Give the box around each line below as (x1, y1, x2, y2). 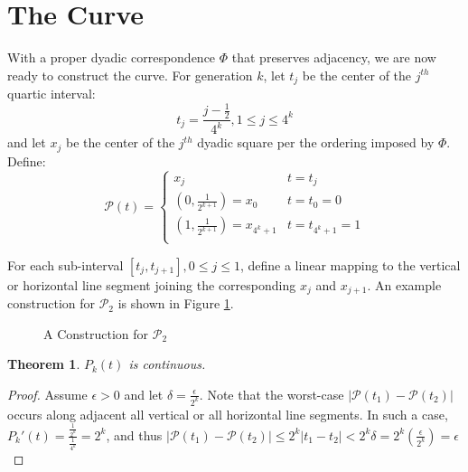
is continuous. (128, 354, 206, 373)
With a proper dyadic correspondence (7, 48, 216, 67)
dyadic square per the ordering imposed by (197, 133, 435, 152)
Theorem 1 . (7, 354, 80, 373)
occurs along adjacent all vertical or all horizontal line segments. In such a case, (7, 404, 448, 423)
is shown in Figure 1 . (117, 294, 234, 313)
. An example (367, 275, 442, 294)
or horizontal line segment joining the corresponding (7, 275, 296, 294)
